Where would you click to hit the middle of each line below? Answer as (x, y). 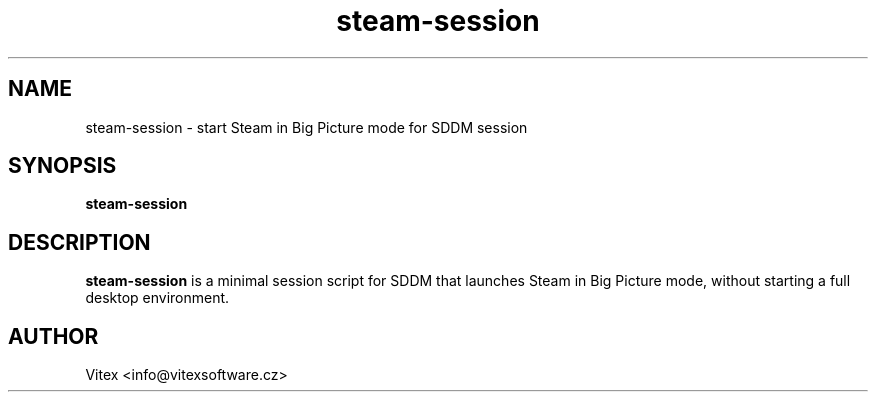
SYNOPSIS (62, 166)
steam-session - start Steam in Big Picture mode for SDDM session (306, 127)
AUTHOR (53, 336)
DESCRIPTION (79, 242)
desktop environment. (157, 298)
